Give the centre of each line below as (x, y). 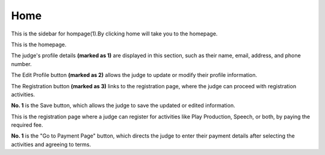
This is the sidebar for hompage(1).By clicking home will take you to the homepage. (114, 34)
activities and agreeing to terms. (51, 144)
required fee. (27, 125)
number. (21, 64)
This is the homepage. (39, 44)
